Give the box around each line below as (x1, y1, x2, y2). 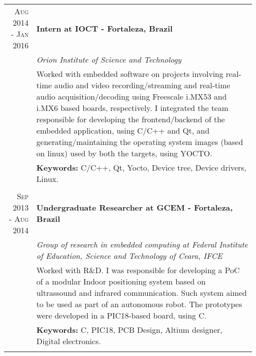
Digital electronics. (36, 335, 101, 347)
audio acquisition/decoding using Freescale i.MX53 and (36, 91, 227, 102)
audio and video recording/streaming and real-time (54, 79, 230, 91)
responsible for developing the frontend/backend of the (36, 113, 225, 125)
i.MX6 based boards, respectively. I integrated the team (36, 102, 228, 113)
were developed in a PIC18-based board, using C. (36, 310, 207, 321)
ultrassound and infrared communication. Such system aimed (36, 287, 247, 298)
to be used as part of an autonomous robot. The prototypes (36, 298, 242, 310)
